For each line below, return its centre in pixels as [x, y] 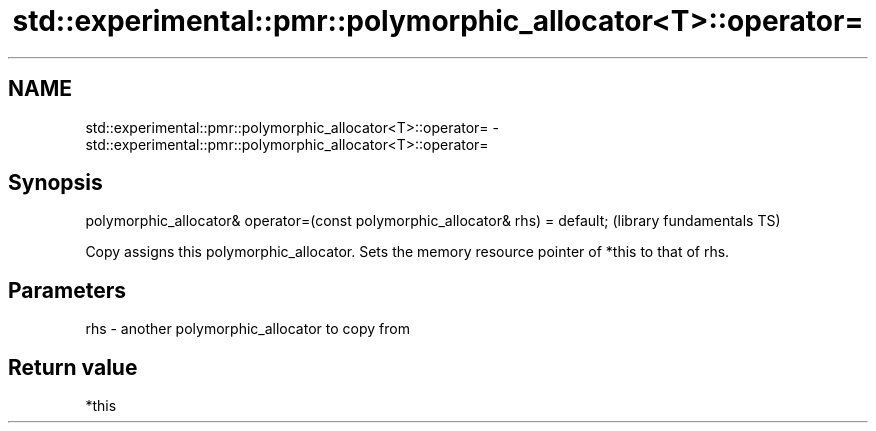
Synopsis [55, 183]
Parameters [67, 290]
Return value [73, 367]
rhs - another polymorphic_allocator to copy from [247, 329]
